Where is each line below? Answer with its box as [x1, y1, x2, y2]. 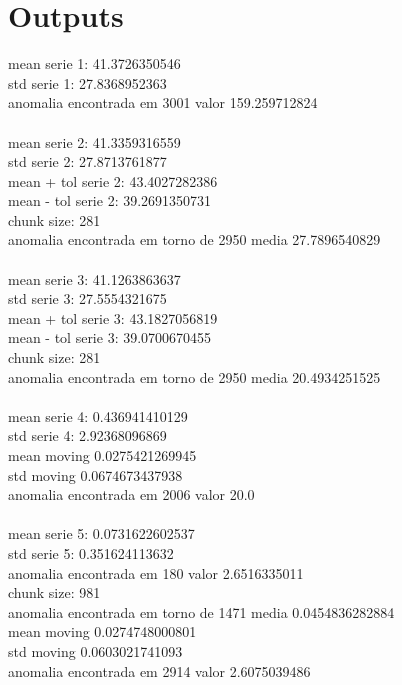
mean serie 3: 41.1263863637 [8, 268, 181, 289]
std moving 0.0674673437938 [8, 464, 183, 485]
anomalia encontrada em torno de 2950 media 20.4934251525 [8, 366, 381, 387]
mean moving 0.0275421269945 [8, 445, 197, 465]
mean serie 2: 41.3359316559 [8, 131, 181, 152]
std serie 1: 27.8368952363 [8, 72, 167, 93]
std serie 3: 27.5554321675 [8, 288, 167, 309]
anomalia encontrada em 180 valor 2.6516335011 [8, 562, 304, 583]
